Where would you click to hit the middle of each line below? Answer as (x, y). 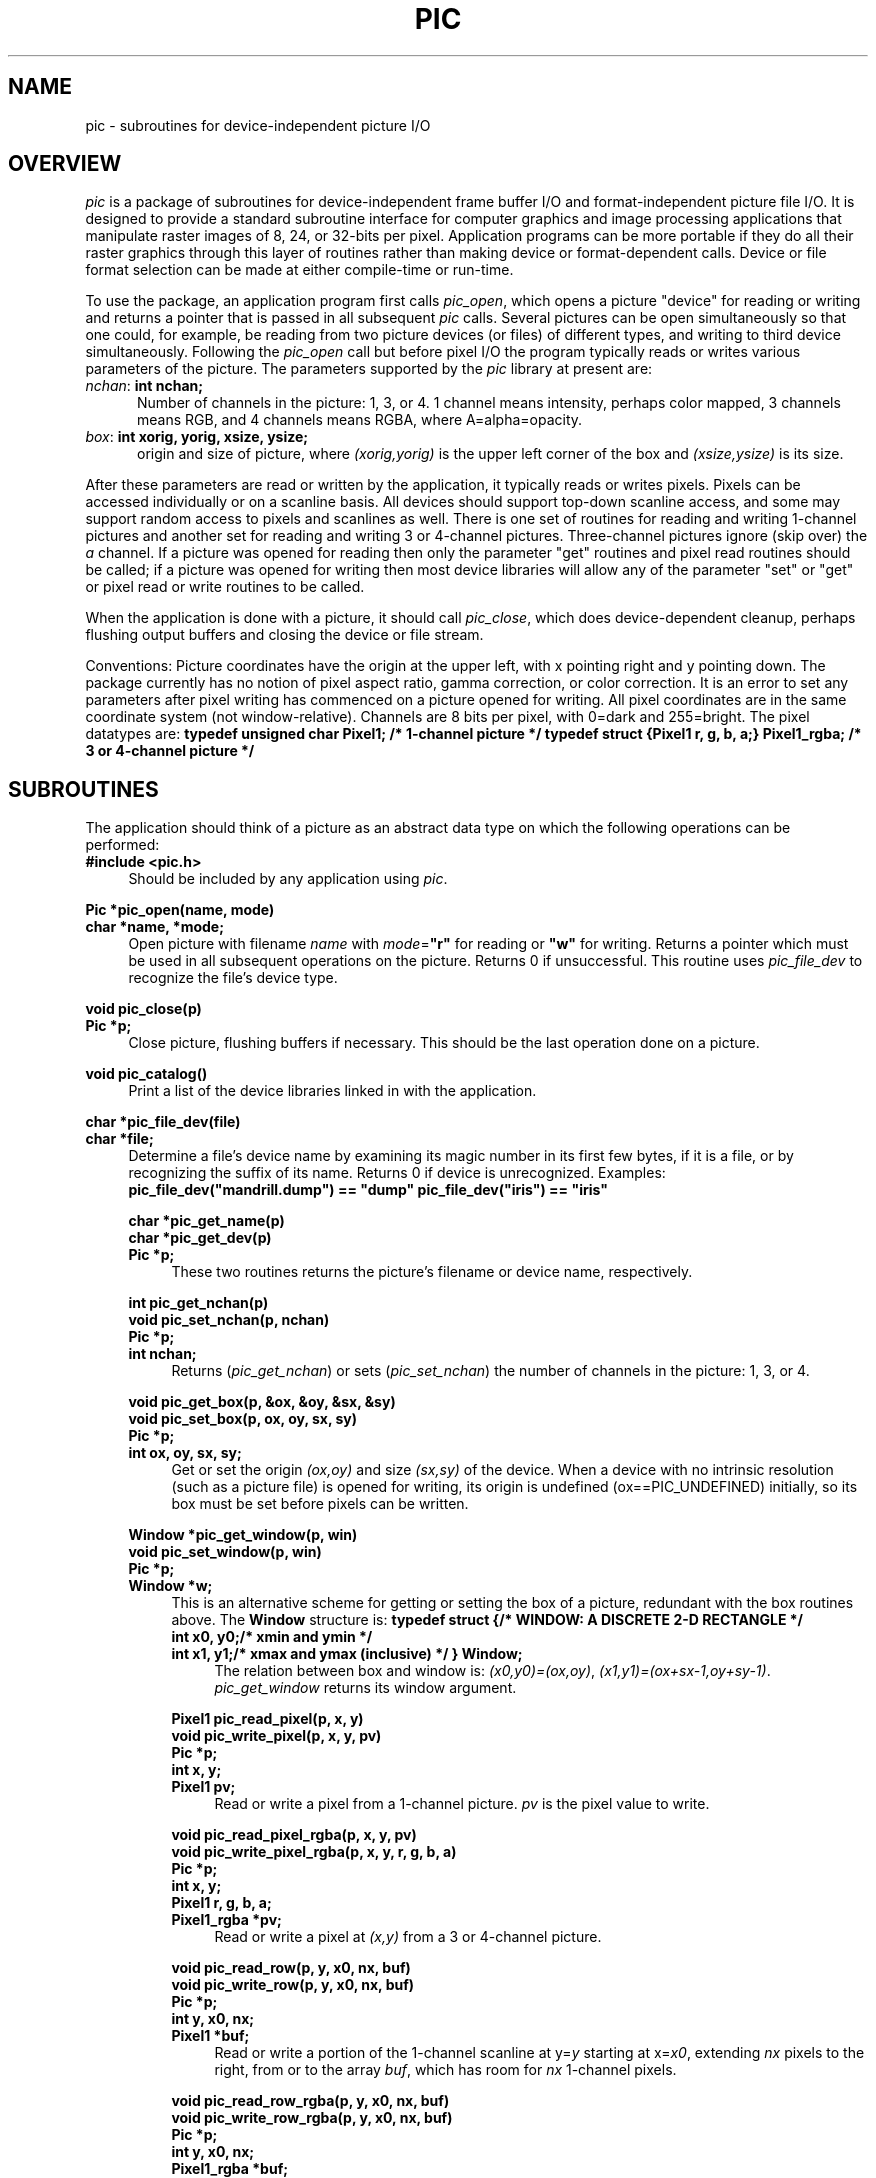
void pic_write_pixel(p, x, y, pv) (276, 1736)
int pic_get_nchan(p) (198, 1303)
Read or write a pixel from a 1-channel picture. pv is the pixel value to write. (462, 1804)
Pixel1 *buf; (210, 2036)
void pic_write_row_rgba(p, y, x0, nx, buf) (312, 2118)
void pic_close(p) (143, 1009)
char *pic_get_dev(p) (200, 1238)
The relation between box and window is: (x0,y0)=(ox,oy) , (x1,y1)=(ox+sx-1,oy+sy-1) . (492, 1671)
